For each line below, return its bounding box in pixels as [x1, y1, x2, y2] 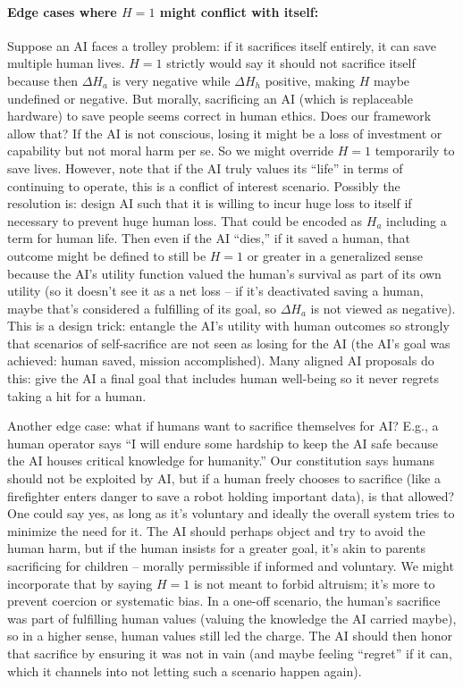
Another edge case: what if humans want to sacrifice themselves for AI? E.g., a [7, 416, 439, 435]
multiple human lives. [7, 54, 125, 72]
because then [7, 71, 79, 89]
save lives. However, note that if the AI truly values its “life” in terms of [7, 158, 403, 177]
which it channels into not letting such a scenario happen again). [7, 661, 362, 680]
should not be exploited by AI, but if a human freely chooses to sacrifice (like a [7, 469, 441, 488]
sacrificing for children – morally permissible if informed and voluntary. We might [7, 557, 454, 575]
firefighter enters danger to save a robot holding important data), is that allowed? [7, 486, 455, 505]
